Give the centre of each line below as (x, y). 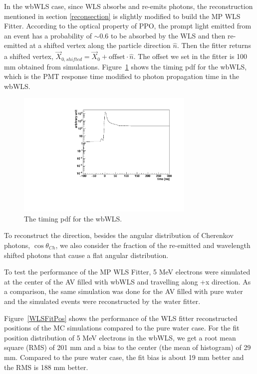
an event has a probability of (48, 35)
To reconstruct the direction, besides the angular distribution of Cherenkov (119, 235)
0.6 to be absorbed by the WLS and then (162, 35)
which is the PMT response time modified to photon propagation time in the (122, 76)
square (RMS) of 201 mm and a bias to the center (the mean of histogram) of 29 (128, 347)
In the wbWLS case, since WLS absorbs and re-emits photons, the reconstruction (128, 6)
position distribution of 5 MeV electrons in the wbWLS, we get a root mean (120, 337)
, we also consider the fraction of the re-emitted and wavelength (153, 245)
